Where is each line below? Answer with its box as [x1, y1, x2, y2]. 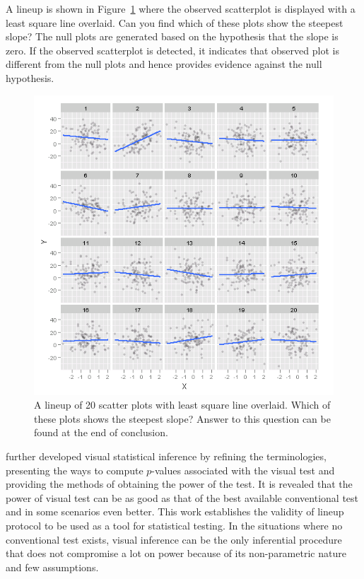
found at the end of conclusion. [34, 425, 168, 440]
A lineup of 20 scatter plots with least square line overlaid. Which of [34, 397, 331, 412]
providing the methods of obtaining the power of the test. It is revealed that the [6, 476, 353, 491]
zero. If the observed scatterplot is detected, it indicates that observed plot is [6, 42, 339, 57]
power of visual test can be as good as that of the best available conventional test [6, 490, 359, 505]
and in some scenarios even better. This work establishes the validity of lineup [6, 504, 344, 519]
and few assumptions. [6, 559, 99, 574]
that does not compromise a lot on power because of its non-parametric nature [6, 546, 346, 561]
